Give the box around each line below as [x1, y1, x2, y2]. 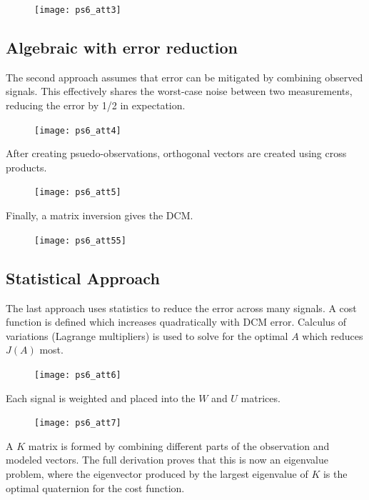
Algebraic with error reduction [6, 36, 238, 59]
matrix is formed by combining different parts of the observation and [28, 438, 330, 453]
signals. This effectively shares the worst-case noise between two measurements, [6, 84, 353, 99]
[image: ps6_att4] [34, 125, 121, 136]
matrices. [241, 390, 280, 405]
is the [323, 466, 348, 481]
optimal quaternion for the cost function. [6, 480, 185, 495]
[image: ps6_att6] [34, 369, 121, 380]
